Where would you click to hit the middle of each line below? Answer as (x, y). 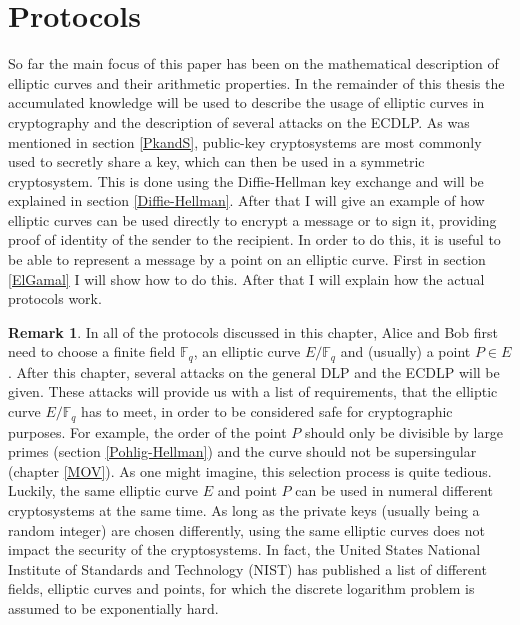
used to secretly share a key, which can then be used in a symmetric (216, 161)
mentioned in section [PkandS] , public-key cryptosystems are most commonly (245, 141)
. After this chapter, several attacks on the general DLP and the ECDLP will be (254, 371)
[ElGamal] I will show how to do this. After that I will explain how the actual (246, 278)
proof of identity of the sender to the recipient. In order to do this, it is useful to (254, 239)
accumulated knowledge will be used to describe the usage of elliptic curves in (246, 102)
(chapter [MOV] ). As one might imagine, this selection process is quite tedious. (250, 470)
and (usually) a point (405, 351)
